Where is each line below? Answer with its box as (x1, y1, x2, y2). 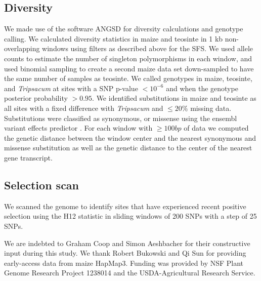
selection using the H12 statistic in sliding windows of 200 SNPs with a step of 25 (4, 211, 257, 221)
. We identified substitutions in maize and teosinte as (92, 93, 256, 103)
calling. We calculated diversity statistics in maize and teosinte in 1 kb (4, 33, 223, 44)
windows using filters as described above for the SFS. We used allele (42, 43, 253, 54)
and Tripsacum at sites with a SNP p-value (4, 83, 138, 93)
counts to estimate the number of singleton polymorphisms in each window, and (4, 53, 252, 63)
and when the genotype (166, 83, 238, 93)
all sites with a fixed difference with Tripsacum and (4, 102, 163, 113)
